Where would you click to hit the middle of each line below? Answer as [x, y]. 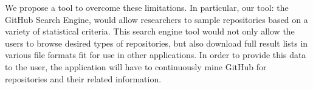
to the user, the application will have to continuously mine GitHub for [136, 66]
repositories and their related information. [83, 78]
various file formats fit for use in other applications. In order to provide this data [156, 55]
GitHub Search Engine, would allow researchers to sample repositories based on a [156, 19]
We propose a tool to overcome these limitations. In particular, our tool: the [147, 7]
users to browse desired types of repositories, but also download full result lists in [156, 43]
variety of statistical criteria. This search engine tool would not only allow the [150, 31]
